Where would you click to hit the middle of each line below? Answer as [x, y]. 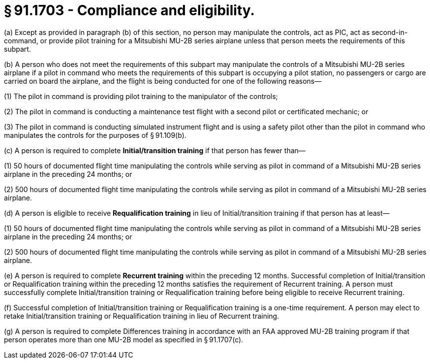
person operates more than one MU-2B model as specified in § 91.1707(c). [124, 339]
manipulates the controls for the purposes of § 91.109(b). [95, 135]
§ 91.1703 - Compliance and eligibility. [129, 10]
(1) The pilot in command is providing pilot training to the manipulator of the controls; [141, 96]
